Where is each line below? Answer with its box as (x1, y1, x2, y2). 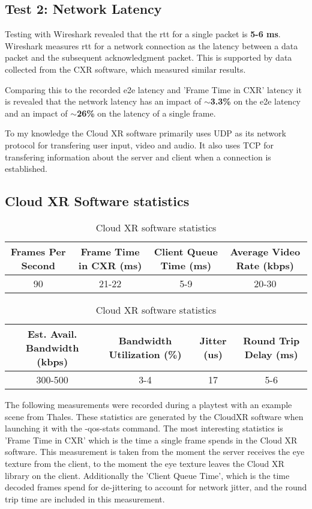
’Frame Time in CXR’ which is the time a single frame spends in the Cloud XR (5, 433, 298, 446)
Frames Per (10, 244, 66, 258)
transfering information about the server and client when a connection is (5, 150, 271, 163)
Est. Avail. (27, 326, 77, 341)
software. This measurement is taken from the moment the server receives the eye (5, 445, 305, 458)
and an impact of (5, 106, 68, 119)
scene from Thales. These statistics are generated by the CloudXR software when (5, 410, 304, 422)
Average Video (230, 244, 301, 258)
